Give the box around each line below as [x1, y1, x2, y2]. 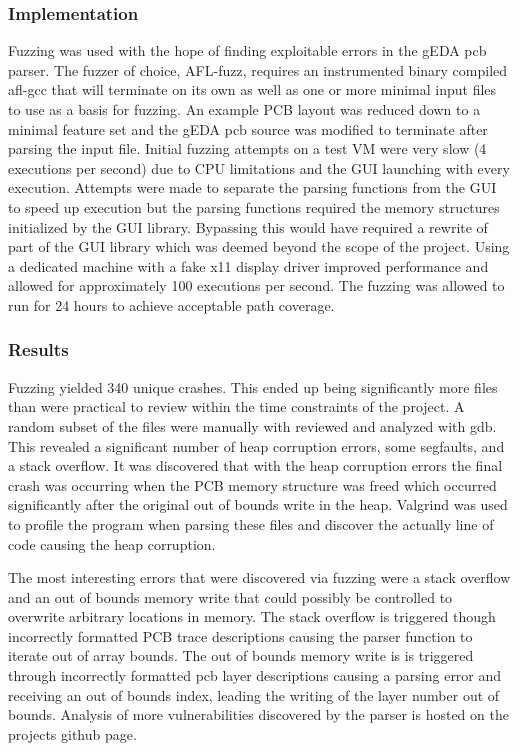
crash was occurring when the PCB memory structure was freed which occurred [8, 474, 497, 495]
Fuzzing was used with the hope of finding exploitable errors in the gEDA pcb [8, 40, 487, 61]
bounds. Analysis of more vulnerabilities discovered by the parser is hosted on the [8, 704, 509, 725]
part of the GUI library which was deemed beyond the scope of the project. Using [8, 236, 510, 257]
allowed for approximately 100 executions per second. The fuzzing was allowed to [8, 275, 505, 296]
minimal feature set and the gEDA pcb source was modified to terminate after [8, 118, 488, 139]
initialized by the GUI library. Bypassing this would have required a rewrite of [8, 216, 488, 237]
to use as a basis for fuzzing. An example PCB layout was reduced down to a [8, 99, 481, 119]
